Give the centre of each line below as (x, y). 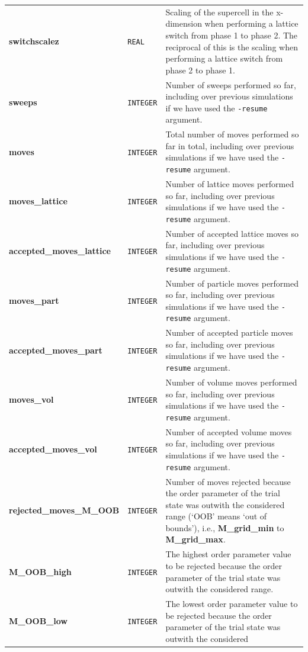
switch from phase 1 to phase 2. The (232, 35)
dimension (184, 23)
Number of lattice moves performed (230, 184)
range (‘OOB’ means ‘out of (216, 516)
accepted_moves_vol (53, 449)
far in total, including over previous (230, 145)
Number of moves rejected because (228, 481)
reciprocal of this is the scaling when (232, 46)
